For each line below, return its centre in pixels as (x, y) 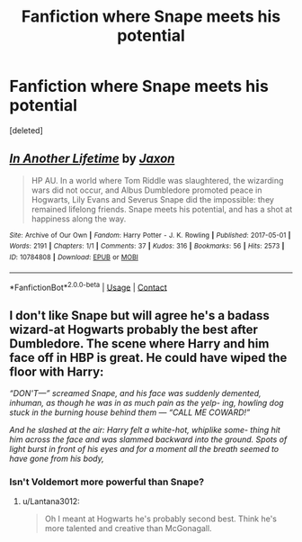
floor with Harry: (57, 371)
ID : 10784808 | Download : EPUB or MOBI (74, 257)
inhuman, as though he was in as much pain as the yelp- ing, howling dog (147, 403)
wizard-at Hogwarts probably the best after (134, 329)
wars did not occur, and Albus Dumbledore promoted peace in (147, 190)
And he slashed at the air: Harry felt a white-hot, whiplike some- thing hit (145, 430)
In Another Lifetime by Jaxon (92, 159)
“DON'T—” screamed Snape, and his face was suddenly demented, (136, 393)
